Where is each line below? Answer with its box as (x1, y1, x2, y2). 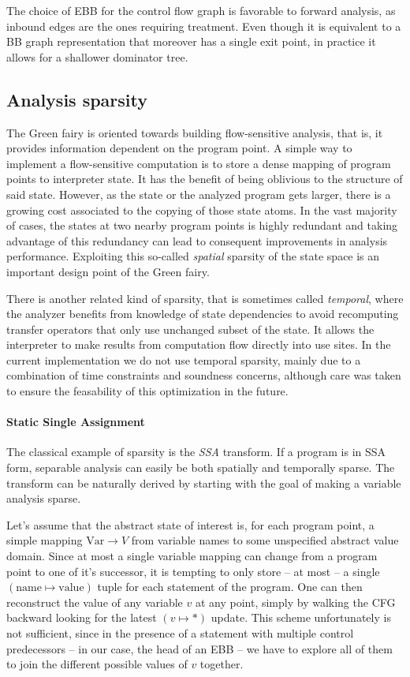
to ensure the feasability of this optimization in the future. (6, 383, 289, 399)
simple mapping (6, 532, 83, 548)
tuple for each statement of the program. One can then (97, 578, 363, 595)
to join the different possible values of (6, 656, 188, 672)
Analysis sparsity (6, 87, 148, 111)
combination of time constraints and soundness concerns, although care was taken (6, 367, 401, 383)
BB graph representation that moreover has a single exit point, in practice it (6, 33, 376, 50)
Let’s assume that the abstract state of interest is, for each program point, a (6, 516, 375, 533)
